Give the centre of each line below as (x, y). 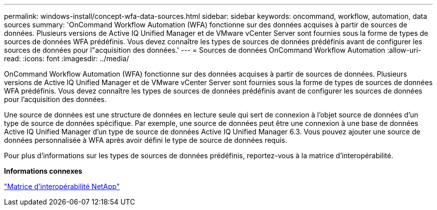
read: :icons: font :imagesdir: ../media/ (67, 58)
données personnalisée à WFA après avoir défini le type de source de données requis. (146, 140)
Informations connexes (43, 171)
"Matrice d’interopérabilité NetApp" (62, 186)
